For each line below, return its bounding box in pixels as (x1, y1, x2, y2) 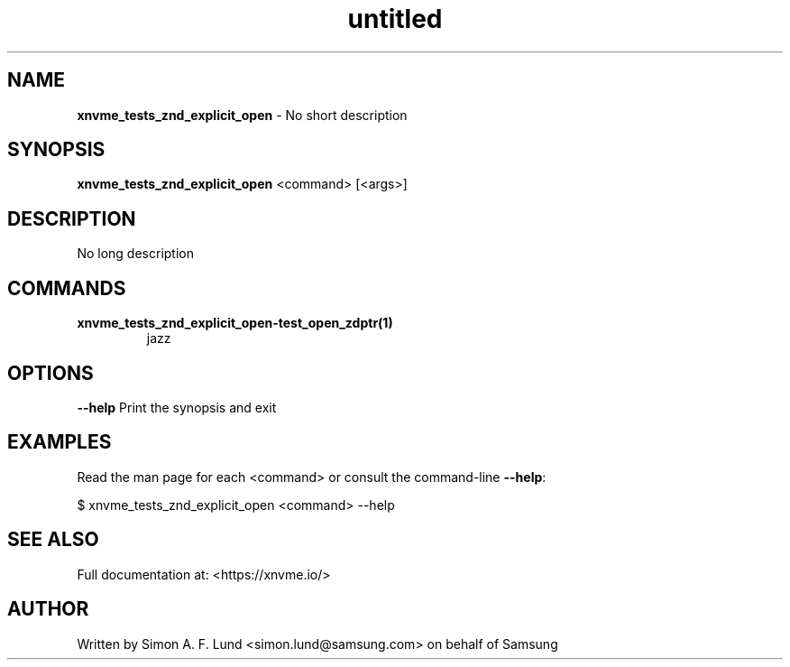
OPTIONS (7, 361, 94, 384)
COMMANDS (7, 276, 126, 300)
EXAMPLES (7, 431, 112, 454)
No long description (77, 245, 194, 262)
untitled (347, 4, 443, 34)
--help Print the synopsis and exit (77, 399, 277, 415)
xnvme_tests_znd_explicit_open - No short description (77, 107, 408, 123)
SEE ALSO (7, 528, 99, 551)
